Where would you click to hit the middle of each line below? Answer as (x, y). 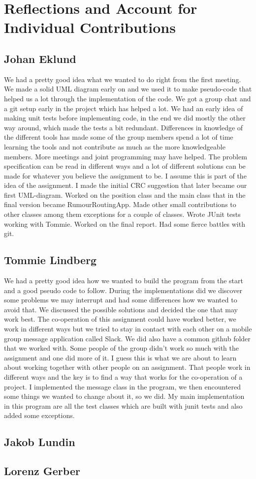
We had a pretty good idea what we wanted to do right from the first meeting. (123, 79)
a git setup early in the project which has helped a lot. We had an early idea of (124, 108)
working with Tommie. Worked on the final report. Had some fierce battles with (125, 224)
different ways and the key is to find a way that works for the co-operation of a (123, 377)
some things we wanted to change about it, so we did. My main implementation (124, 396)
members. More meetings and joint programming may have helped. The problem (126, 156)
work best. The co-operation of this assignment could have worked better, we (120, 319)
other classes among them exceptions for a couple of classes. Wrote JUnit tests (122, 214)
